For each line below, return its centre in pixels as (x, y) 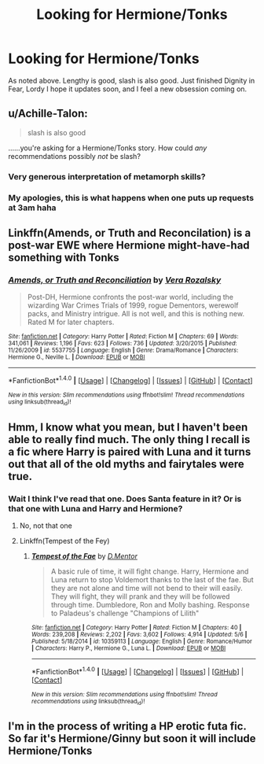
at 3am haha (32, 208)
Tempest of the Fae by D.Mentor (84, 555)
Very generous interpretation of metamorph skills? (107, 176)
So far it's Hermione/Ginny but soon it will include (132, 738)
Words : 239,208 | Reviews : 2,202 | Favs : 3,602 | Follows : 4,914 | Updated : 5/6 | (139, 634)
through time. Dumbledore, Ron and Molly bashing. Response (150, 604)
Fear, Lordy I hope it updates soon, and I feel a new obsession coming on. (128, 89)
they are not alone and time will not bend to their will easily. (147, 588)
